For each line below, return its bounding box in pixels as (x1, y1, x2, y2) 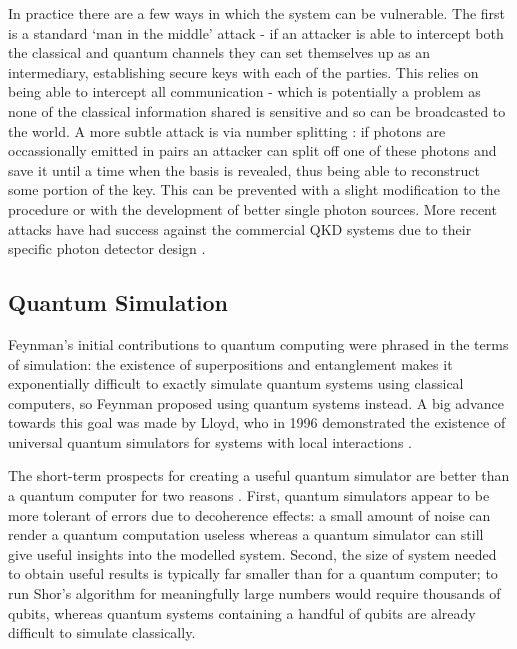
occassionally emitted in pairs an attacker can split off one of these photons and (8, 140, 497, 161)
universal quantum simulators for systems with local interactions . (8, 431, 412, 452)
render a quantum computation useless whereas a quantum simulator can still (8, 524, 484, 545)
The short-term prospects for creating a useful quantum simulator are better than (8, 465, 510, 486)
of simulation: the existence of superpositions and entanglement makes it (8, 353, 453, 374)
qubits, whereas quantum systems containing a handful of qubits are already (8, 602, 476, 623)
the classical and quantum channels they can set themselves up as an (8, 42, 431, 63)
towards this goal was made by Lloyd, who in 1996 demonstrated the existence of (8, 412, 506, 433)
